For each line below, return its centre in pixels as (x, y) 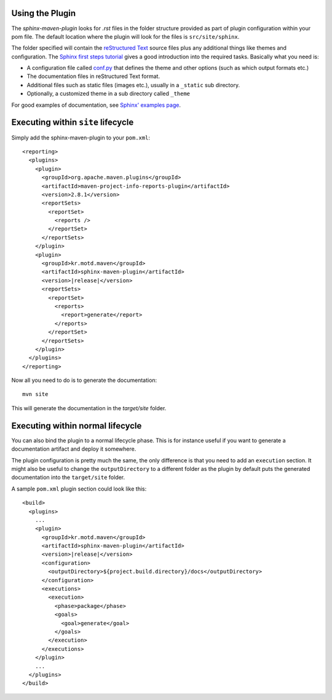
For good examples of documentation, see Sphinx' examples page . (96, 105)
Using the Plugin (44, 13)
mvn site (35, 394)
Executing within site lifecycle (73, 122)
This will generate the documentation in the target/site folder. (89, 408)
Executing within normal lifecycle (77, 426)
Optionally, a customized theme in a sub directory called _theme (109, 94)
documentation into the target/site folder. (68, 477)
